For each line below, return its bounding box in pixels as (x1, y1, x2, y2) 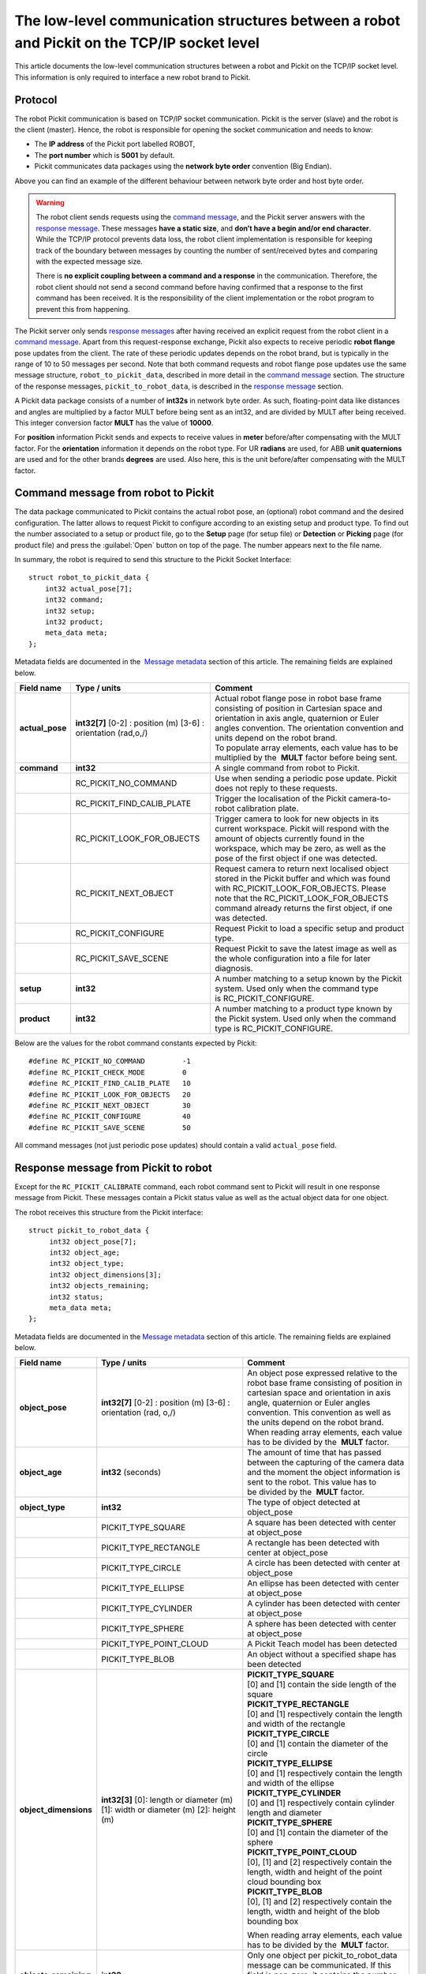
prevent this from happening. (35, 304, 130, 313)
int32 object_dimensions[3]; (49, 1270, 162, 1279)
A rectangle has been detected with (247, 1537, 380, 1548)
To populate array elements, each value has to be (214, 742, 398, 753)
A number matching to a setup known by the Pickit (214, 973, 402, 984)
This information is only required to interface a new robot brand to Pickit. (14, 72, 251, 82)
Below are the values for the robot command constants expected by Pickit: (14, 1038, 257, 1048)
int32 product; (44, 617, 104, 626)
